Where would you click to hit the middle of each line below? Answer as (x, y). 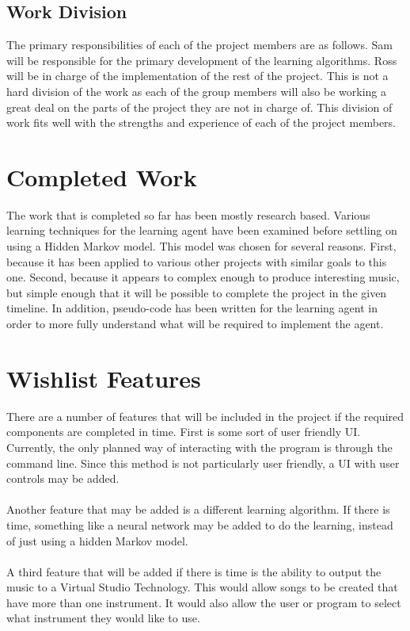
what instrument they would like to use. (103, 618)
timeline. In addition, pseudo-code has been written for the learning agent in (192, 308)
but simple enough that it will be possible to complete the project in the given (197, 292)
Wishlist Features (104, 378)
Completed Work (102, 176)
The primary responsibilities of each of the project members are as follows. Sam (199, 45)
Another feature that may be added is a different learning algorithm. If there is (198, 509)
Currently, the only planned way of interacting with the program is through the (199, 447)
